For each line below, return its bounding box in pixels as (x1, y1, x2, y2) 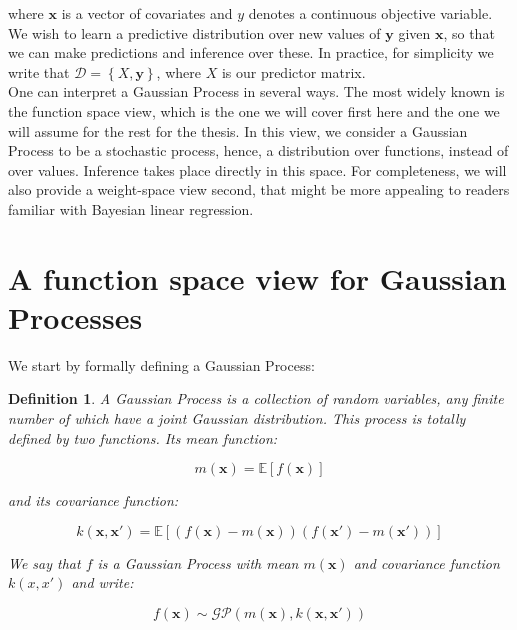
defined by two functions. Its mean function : (8, 427, 278, 448)
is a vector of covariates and (61, 3, 233, 23)
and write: (71, 572, 134, 593)
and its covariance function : (8, 490, 179, 511)
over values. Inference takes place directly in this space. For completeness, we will (8, 159, 507, 180)
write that (8, 61, 70, 82)
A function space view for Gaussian (8, 257, 507, 298)
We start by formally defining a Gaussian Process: (8, 354, 315, 375)
